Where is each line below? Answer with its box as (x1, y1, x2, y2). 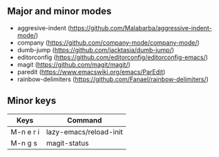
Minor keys (7, 95, 57, 107)
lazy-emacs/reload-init (46, 127, 123, 136)
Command (66, 115, 102, 125)
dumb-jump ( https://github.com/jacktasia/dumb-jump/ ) (17, 45, 175, 54)
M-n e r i (10, 127, 40, 136)
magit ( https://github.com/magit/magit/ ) (17, 60, 131, 68)
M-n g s (10, 138, 38, 147)
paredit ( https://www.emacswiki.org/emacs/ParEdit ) (17, 67, 166, 76)
